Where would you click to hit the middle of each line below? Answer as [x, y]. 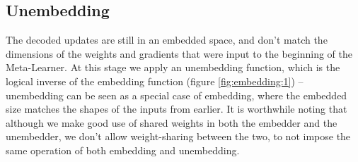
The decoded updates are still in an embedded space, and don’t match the [167, 40]
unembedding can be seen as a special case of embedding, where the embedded [177, 95]
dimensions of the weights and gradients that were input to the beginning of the [179, 53]
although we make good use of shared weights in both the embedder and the [172, 122]
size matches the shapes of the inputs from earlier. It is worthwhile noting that [177, 109]
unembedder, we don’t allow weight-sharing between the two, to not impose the [178, 136]
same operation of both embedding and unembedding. [123, 150]
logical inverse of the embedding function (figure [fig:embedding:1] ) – [155, 81]
